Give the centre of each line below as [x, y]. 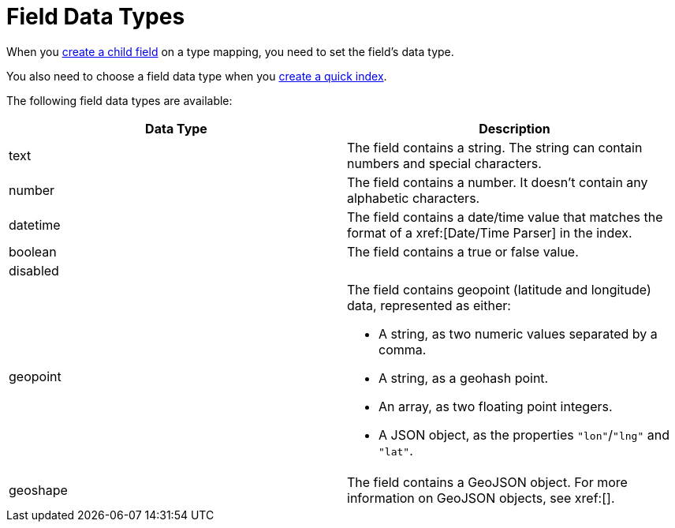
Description [515, 128]
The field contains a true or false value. [463, 251]
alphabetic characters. [414, 198]
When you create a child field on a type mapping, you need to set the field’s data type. [230, 51]
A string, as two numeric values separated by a [518, 333]
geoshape [38, 490]
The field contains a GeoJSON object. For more [487, 482]
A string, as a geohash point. [464, 378]
